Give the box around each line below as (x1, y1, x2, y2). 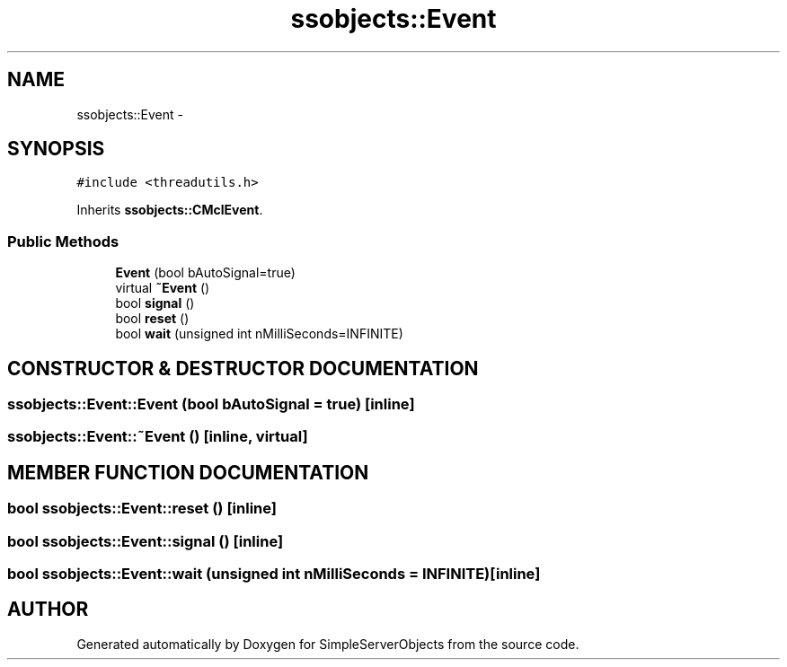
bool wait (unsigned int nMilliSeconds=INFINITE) (115, 326, 403, 342)
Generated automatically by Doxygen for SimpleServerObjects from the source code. (76, 636, 579, 652)
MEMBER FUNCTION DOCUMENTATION (7, 461, 369, 484)
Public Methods (7, 232, 119, 250)
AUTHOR (7, 598, 89, 621)
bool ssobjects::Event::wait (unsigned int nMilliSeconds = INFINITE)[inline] (7, 565, 541, 583)
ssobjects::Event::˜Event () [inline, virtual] (7, 427, 308, 446)
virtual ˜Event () (115, 280, 210, 296)
